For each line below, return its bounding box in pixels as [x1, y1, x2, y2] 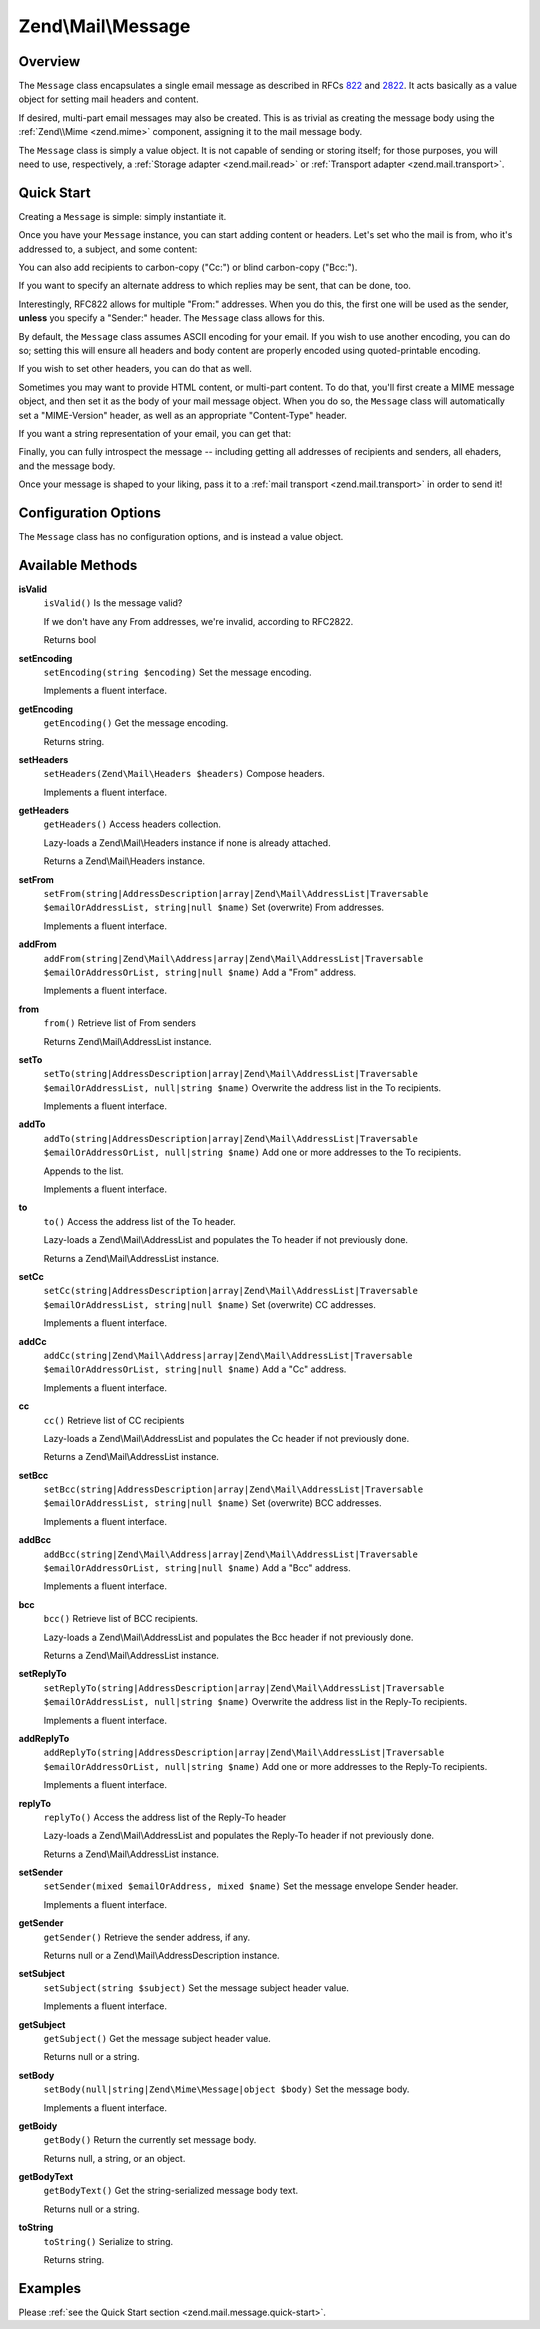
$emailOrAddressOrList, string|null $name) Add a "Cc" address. [43, 1363, 347, 1375]
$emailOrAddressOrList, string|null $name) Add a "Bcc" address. [43, 1562, 352, 1574]
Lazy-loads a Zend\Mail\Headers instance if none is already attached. [43, 836, 331, 849]
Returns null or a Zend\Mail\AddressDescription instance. [43, 1950, 280, 1962]
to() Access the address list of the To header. [43, 1215, 237, 1227]
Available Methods [18, 556, 138, 574]
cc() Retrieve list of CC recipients [43, 1414, 185, 1426]
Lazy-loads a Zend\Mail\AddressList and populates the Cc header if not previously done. [43, 1432, 410, 1444]
